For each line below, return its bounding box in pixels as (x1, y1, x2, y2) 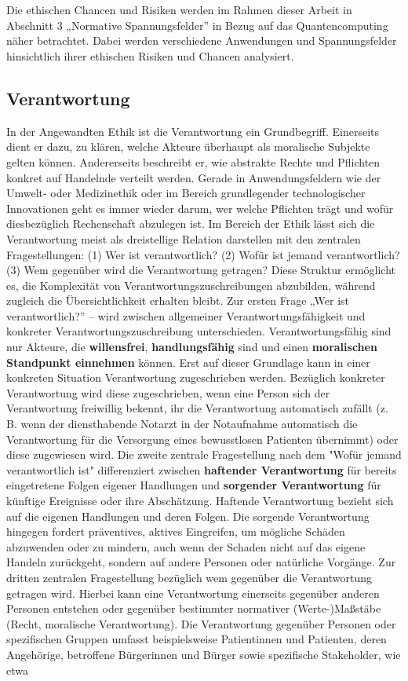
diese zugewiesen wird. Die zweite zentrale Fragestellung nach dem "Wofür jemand (6, 446, 402, 463)
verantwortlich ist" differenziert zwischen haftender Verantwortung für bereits (6, 461, 397, 478)
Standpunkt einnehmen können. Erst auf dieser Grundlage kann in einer (6, 353, 370, 370)
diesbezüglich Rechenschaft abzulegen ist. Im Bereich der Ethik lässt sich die (6, 215, 375, 232)
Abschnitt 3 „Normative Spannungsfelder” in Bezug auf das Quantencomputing (6, 16, 388, 33)
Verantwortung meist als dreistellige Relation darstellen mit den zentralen (6, 230, 361, 247)
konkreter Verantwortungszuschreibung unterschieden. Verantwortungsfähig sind (6, 323, 392, 339)
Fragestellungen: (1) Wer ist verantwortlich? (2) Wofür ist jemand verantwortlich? (6, 246, 400, 262)
